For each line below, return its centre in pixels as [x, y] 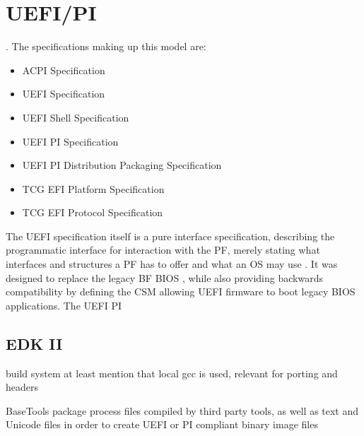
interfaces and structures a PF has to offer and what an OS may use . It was [172, 264]
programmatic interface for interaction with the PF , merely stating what [163, 250]
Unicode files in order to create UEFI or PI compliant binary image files [162, 424]
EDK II [34, 343]
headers [22, 387]
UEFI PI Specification [70, 141]
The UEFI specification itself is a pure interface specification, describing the [170, 236]
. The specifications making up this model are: [106, 46]
